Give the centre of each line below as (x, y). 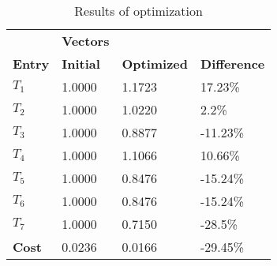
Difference (233, 64)
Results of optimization (138, 11)
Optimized (155, 64)
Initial (81, 64)
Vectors (86, 41)
